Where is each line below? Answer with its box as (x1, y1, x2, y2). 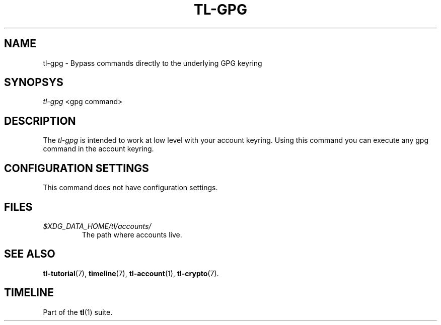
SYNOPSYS (4, 76, 63, 89)
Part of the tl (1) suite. (43, 307, 113, 316)
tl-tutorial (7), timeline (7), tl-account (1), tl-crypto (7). (43, 269, 219, 278)
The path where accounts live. (82, 230, 182, 239)
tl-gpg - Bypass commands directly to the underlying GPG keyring (43, 58, 262, 67)
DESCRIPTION (4, 114, 76, 127)
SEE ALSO (4, 248, 55, 261)
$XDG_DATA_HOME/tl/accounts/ (43, 221, 152, 230)
